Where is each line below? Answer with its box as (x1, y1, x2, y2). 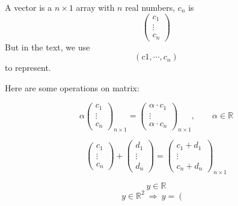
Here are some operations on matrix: (5, 81, 139, 94)
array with (76, 1, 115, 13)
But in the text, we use (5, 40, 90, 53)
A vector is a (5, 1, 52, 13)
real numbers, (125, 1, 175, 13)
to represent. (5, 61, 51, 74)
